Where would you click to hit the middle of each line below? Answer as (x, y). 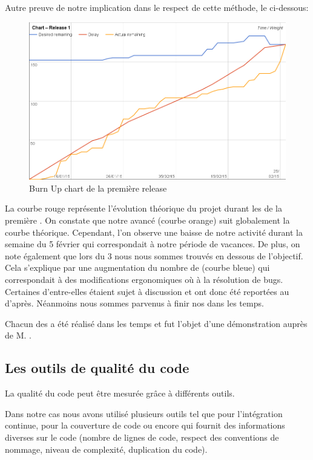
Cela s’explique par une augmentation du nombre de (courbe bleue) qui (137, 267)
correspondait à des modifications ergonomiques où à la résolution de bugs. (144, 279)
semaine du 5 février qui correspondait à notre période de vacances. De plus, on (153, 244)
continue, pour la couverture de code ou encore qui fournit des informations (145, 425)
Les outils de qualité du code (97, 368)
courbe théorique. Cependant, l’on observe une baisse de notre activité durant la (154, 232)
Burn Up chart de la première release (98, 188)
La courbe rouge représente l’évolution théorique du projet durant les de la (143, 208)
